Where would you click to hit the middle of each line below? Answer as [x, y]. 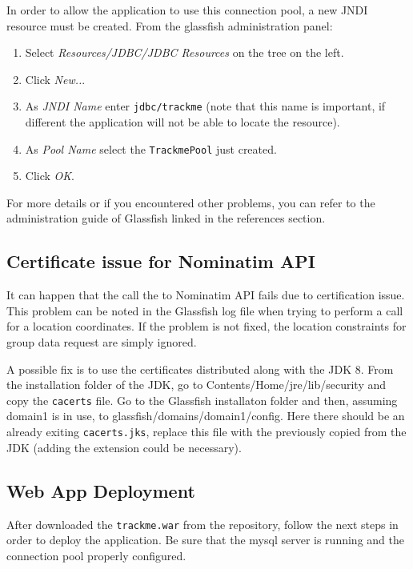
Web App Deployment [101, 490]
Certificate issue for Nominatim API [161, 261]
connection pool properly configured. [96, 555]
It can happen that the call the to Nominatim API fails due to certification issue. [206, 295]
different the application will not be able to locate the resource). [182, 122]
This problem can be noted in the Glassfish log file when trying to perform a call [205, 310]
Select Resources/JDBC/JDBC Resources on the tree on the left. [184, 52]
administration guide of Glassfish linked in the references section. [166, 218]
